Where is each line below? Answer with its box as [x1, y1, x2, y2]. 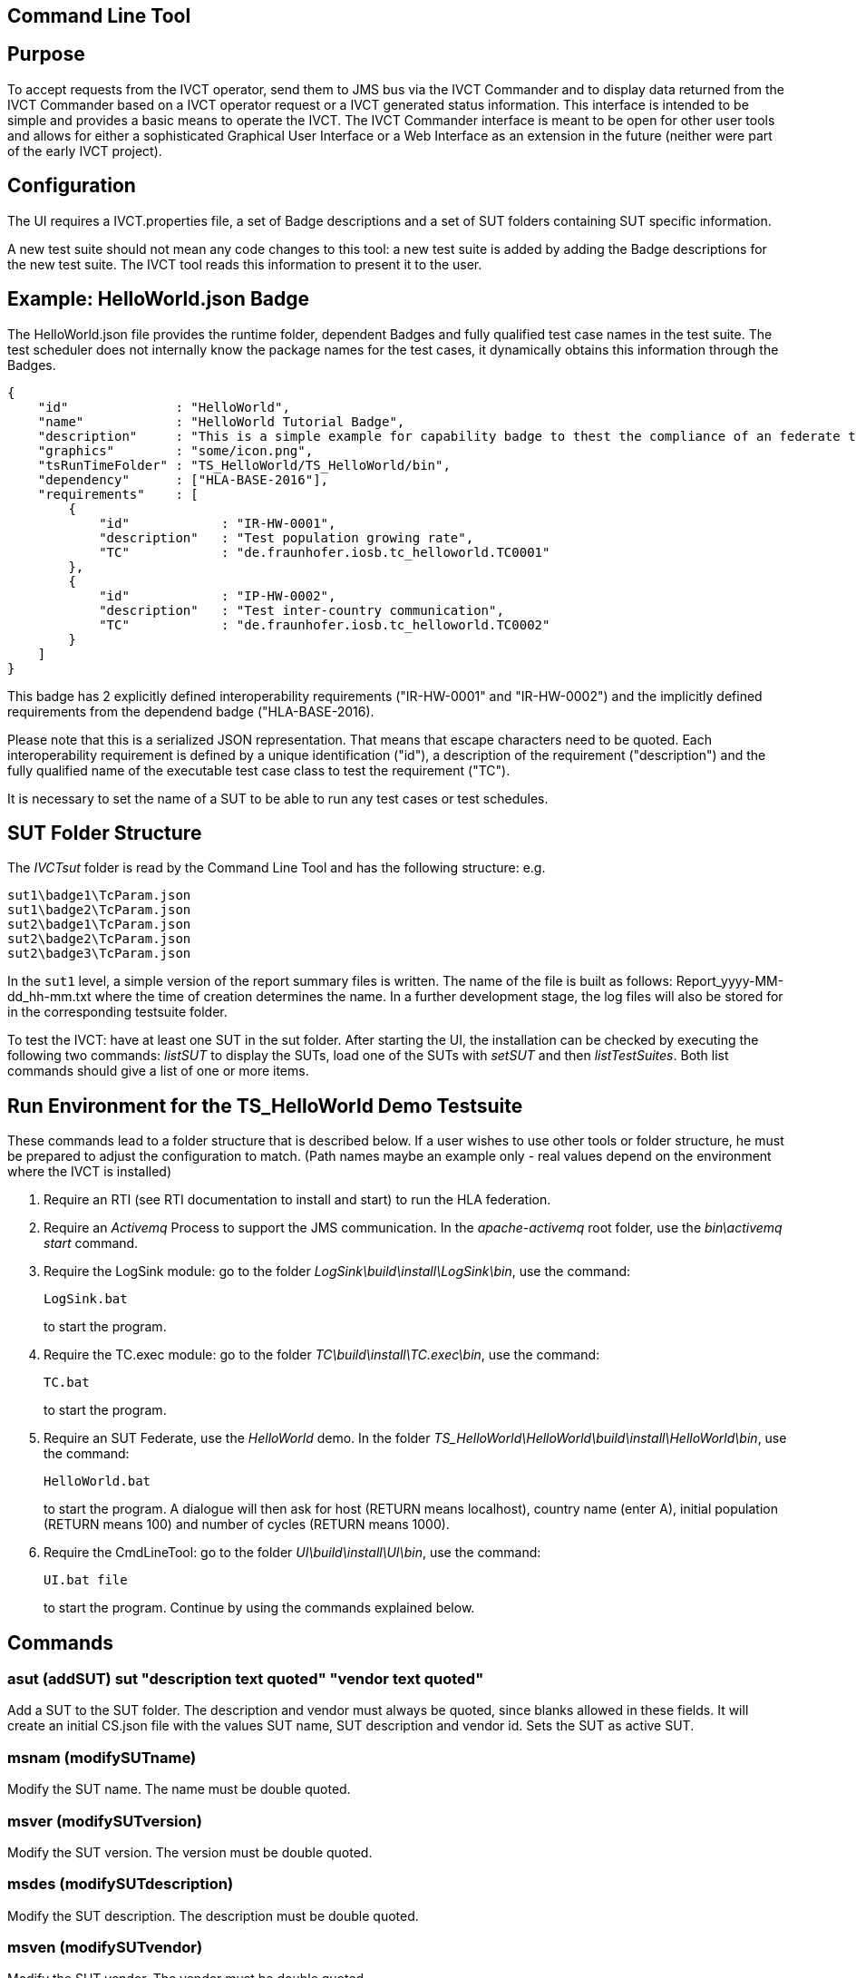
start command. [44, 1235, 139, 1252]
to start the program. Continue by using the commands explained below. [44, 1600, 475, 1616]
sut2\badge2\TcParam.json [7, 931, 191, 947]
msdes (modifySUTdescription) [7, 1875, 234, 1894]
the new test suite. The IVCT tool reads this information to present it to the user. [7, 256, 482, 272]
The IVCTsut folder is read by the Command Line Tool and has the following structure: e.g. [7, 860, 546, 876]
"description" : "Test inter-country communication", [99, 602, 504, 618]
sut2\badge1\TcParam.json [7, 917, 191, 932]
